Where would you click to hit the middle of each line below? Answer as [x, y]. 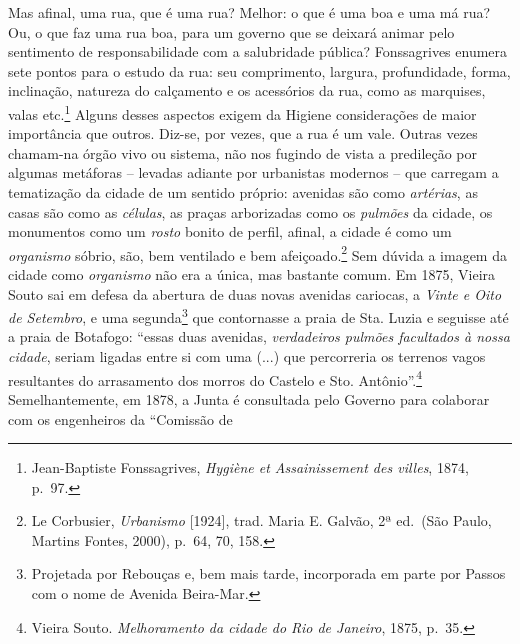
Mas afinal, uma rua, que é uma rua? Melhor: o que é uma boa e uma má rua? [249, 12]
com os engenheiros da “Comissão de [120, 418]
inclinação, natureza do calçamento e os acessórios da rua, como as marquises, [247, 90]
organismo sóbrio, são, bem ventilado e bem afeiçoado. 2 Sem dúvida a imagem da [257, 253]
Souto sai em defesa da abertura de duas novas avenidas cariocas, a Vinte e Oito [255, 293]
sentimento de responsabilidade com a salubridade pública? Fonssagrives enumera [258, 51]
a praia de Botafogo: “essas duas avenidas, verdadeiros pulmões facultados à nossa [259, 336]
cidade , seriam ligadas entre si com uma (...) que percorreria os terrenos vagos [247, 356]
